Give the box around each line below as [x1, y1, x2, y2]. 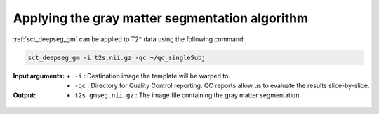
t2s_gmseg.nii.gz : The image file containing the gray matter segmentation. [74, 91, 302, 99]
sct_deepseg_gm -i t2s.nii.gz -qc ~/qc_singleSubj [27, 53, 206, 62]
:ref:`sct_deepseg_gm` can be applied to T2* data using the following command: [13, 35, 246, 43]
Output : [13, 91, 36, 99]
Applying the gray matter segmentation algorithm [13, 10, 309, 26]
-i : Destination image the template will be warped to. [74, 71, 231, 80]
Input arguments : [13, 71, 65, 80]
